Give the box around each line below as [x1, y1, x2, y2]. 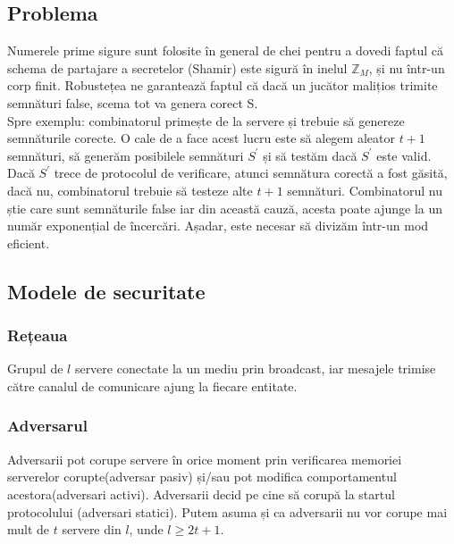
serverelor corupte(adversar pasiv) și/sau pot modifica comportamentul [7, 467, 397, 486]
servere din [62, 520, 122, 539]
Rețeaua [7, 324, 68, 347]
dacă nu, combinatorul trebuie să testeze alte [7, 180, 253, 199]
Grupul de [7, 359, 63, 378]
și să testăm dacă [263, 146, 357, 164]
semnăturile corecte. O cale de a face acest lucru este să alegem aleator [7, 129, 395, 147]
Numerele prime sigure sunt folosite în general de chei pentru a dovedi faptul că [7, 41, 444, 60]
